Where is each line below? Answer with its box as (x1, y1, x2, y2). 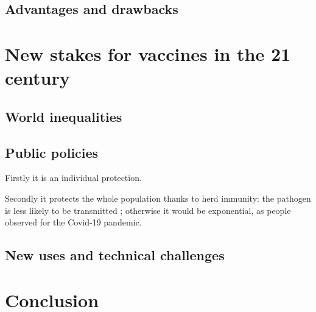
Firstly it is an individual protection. (5, 171, 142, 184)
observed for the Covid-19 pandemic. (5, 216, 142, 229)
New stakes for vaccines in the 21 (5, 41, 291, 66)
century (5, 65, 70, 90)
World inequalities (5, 107, 122, 126)
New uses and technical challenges (5, 246, 225, 264)
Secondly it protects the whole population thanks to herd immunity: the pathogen (5, 191, 311, 204)
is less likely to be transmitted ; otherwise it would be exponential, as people (5, 204, 291, 216)
